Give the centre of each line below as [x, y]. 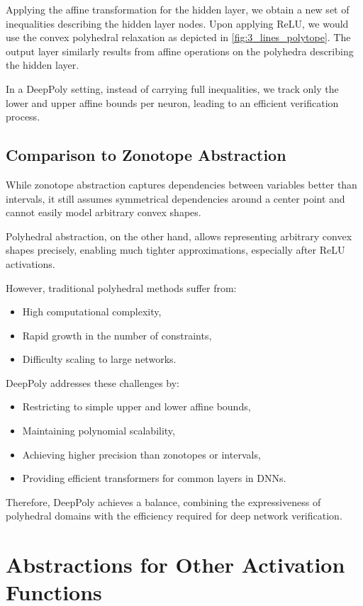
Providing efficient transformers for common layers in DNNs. [154, 478]
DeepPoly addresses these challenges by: [93, 382]
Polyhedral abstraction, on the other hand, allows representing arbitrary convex [179, 236]
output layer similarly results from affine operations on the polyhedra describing [180, 51]
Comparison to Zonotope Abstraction [146, 155]
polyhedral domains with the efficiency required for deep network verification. [174, 516]
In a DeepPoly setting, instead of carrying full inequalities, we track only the [172, 88]
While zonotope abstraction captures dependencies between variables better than [181, 184]
